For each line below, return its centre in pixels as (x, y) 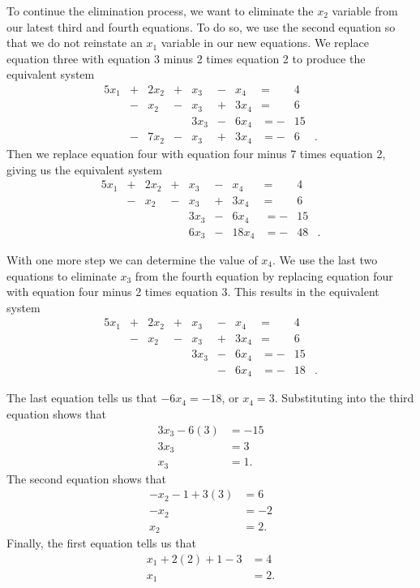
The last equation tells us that (82, 398)
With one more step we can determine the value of (132, 260)
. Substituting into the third (344, 398)
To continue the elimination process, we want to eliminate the (160, 11)
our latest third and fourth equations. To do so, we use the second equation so (201, 26)
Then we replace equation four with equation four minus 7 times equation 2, (196, 153)
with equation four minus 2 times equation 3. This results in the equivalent (193, 292)
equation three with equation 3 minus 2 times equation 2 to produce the (186, 58)
